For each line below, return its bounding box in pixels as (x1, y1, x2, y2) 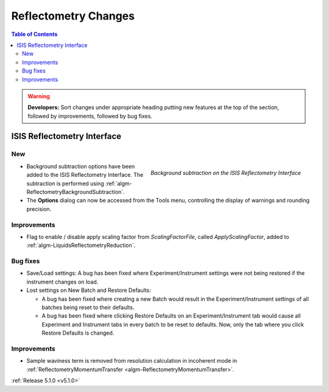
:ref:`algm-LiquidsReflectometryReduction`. (26, 241, 135, 249)
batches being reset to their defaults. (41, 304, 135, 311)
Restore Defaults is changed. (41, 329, 115, 337)
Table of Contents (11, 30, 58, 38)
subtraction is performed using (26, 180, 104, 187)
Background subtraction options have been (26, 162, 135, 170)
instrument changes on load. (26, 278, 99, 285)
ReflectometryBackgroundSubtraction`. (26, 188, 125, 195)
